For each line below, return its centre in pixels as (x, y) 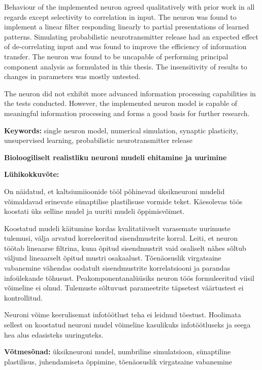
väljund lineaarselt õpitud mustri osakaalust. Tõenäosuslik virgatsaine (113, 258)
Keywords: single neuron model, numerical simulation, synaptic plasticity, (121, 130)
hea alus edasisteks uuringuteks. (54, 334)
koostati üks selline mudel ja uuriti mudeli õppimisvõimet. (94, 211)
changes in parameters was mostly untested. (72, 76)
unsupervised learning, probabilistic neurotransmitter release (98, 140)
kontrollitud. (23, 297)
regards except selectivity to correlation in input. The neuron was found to (120, 16)
